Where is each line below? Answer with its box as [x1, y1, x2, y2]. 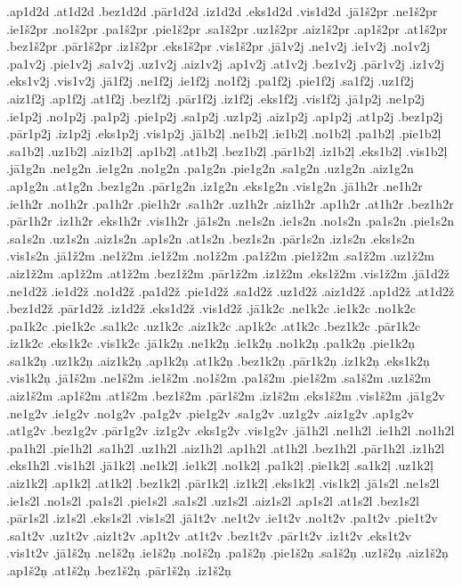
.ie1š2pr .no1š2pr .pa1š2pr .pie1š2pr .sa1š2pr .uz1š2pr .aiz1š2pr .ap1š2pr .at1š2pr [6, 19, 448, 37]
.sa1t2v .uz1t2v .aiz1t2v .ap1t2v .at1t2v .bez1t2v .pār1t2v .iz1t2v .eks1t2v [6, 525, 411, 544]
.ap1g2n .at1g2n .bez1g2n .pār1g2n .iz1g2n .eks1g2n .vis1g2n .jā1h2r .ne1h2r [6, 176, 423, 194]
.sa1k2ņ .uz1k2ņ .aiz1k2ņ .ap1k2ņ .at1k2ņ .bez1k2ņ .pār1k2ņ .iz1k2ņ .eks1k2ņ [6, 351, 430, 369]
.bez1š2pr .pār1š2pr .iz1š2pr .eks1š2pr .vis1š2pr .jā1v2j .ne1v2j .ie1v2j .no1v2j [6, 37, 431, 55]
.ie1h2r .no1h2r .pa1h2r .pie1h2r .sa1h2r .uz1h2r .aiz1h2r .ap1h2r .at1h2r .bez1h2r [6, 194, 454, 212]
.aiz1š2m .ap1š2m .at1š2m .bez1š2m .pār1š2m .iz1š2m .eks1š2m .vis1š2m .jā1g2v [6, 386, 445, 405]
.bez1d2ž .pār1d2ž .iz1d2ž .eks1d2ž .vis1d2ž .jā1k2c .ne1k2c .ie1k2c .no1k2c [6, 299, 416, 318]
